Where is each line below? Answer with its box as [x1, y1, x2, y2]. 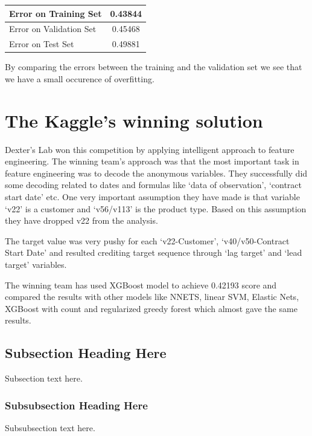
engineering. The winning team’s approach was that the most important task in [5, 155, 299, 168]
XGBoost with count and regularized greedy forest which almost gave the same [5, 302, 298, 314]
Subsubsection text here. [5, 421, 95, 434]
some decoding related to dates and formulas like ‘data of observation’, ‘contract [5, 178, 302, 191]
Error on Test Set [9, 37, 74, 50]
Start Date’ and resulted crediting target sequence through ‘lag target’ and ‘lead [5, 246, 302, 259]
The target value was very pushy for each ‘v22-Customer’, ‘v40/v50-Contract [5, 234, 290, 247]
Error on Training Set [9, 7, 102, 19]
